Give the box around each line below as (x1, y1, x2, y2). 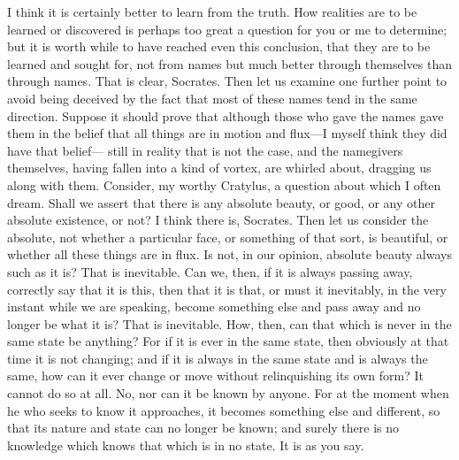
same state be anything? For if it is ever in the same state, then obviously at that (7, 332, 449, 350)
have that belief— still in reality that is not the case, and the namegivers (7, 141, 403, 159)
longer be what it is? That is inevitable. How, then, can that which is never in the (7, 314, 452, 333)
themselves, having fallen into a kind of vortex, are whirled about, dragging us (7, 158, 432, 177)
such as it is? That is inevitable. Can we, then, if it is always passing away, (7, 262, 413, 280)
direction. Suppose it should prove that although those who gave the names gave (7, 106, 444, 125)
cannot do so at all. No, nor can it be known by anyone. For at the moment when (7, 384, 449, 402)
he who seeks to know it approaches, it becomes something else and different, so (7, 401, 440, 419)
